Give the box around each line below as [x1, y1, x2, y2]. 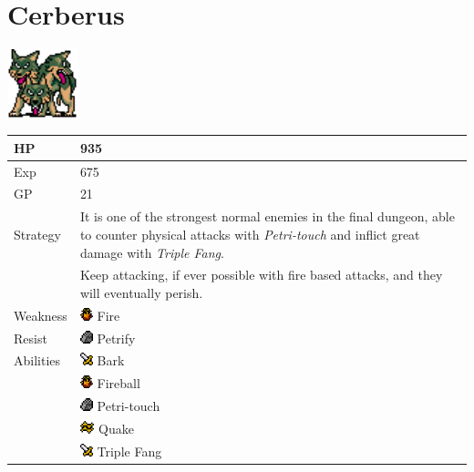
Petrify [97, 328, 136, 347]
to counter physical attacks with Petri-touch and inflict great [79, 224, 420, 243]
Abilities [14, 351, 61, 370]
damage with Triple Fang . [79, 242, 224, 262]
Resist [14, 328, 47, 347]
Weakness [14, 305, 67, 324]
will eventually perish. [79, 282, 203, 302]
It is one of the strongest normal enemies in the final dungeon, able [79, 207, 455, 226]
